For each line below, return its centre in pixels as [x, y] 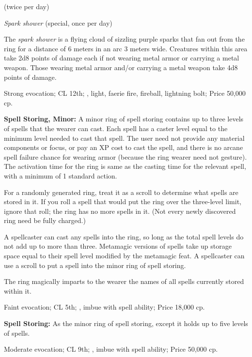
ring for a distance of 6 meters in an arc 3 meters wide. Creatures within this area [126, 48]
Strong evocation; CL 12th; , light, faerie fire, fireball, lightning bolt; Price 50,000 [125, 93]
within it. [18, 290]
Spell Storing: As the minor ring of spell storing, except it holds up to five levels [126, 323]
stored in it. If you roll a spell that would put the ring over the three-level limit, [123, 201]
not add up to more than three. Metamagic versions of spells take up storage [118, 246]
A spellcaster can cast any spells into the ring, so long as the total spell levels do [124, 236]
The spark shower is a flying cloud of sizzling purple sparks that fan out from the [124, 39]
